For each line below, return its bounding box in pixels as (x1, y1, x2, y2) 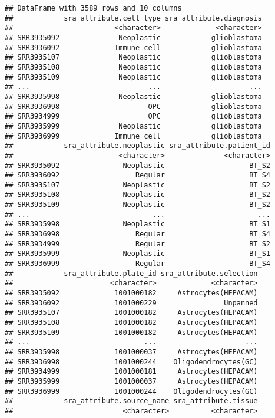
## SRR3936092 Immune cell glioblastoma (5, 43, 262, 52)
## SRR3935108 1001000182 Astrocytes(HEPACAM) (5, 318, 258, 327)
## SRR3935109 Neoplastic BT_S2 (5, 200, 271, 209)
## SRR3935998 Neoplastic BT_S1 (5, 220, 271, 229)
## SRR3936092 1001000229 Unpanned (5, 298, 258, 307)
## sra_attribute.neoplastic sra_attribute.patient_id (5, 141, 271, 150)
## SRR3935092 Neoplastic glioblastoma (5, 33, 262, 42)
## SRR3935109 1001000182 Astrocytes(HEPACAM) (5, 328, 258, 337)
